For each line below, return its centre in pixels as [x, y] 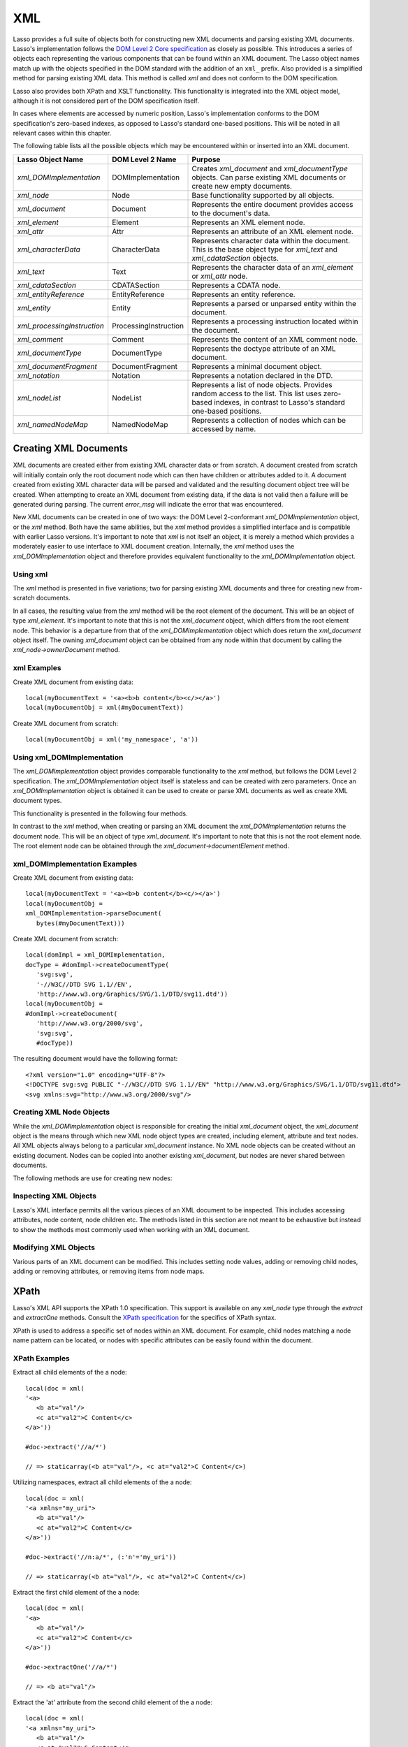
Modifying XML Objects [54, 1247]
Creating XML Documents [71, 448]
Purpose [206, 159]
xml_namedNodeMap [53, 424]
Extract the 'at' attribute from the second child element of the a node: [113, 1702]
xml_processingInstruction [61, 326]
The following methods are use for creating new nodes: [93, 1178]
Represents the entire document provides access [272, 204]
